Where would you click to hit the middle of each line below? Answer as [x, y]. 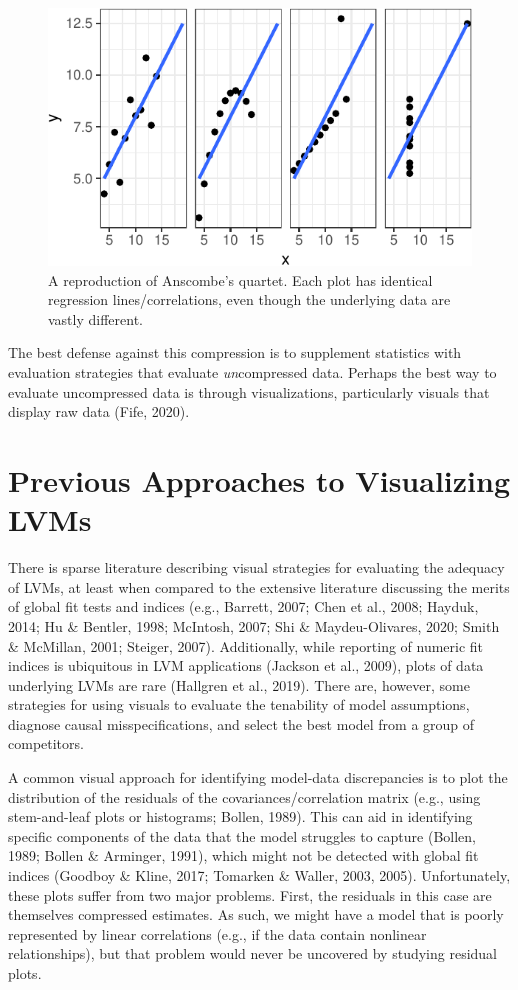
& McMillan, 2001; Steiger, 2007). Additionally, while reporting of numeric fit [246, 645]
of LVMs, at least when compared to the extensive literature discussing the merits [259, 586]
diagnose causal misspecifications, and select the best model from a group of [241, 723]
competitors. [46, 743]
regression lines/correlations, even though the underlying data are [249, 299]
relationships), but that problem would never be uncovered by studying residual [253, 953]
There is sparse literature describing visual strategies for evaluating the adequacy [256, 567]
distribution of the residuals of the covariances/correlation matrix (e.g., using [244, 796]
